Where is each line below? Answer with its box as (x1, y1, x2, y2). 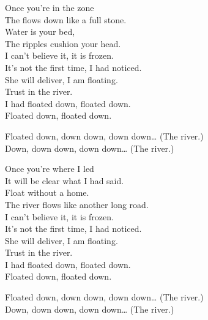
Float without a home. (5, 186, 89, 199)
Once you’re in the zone (5, 1, 94, 13)
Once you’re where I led (5, 162, 94, 175)
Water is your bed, (5, 25, 75, 38)
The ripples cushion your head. (5, 37, 121, 50)
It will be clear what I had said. (5, 174, 124, 187)
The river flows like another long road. (5, 198, 149, 210)
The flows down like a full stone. (5, 13, 127, 26)
